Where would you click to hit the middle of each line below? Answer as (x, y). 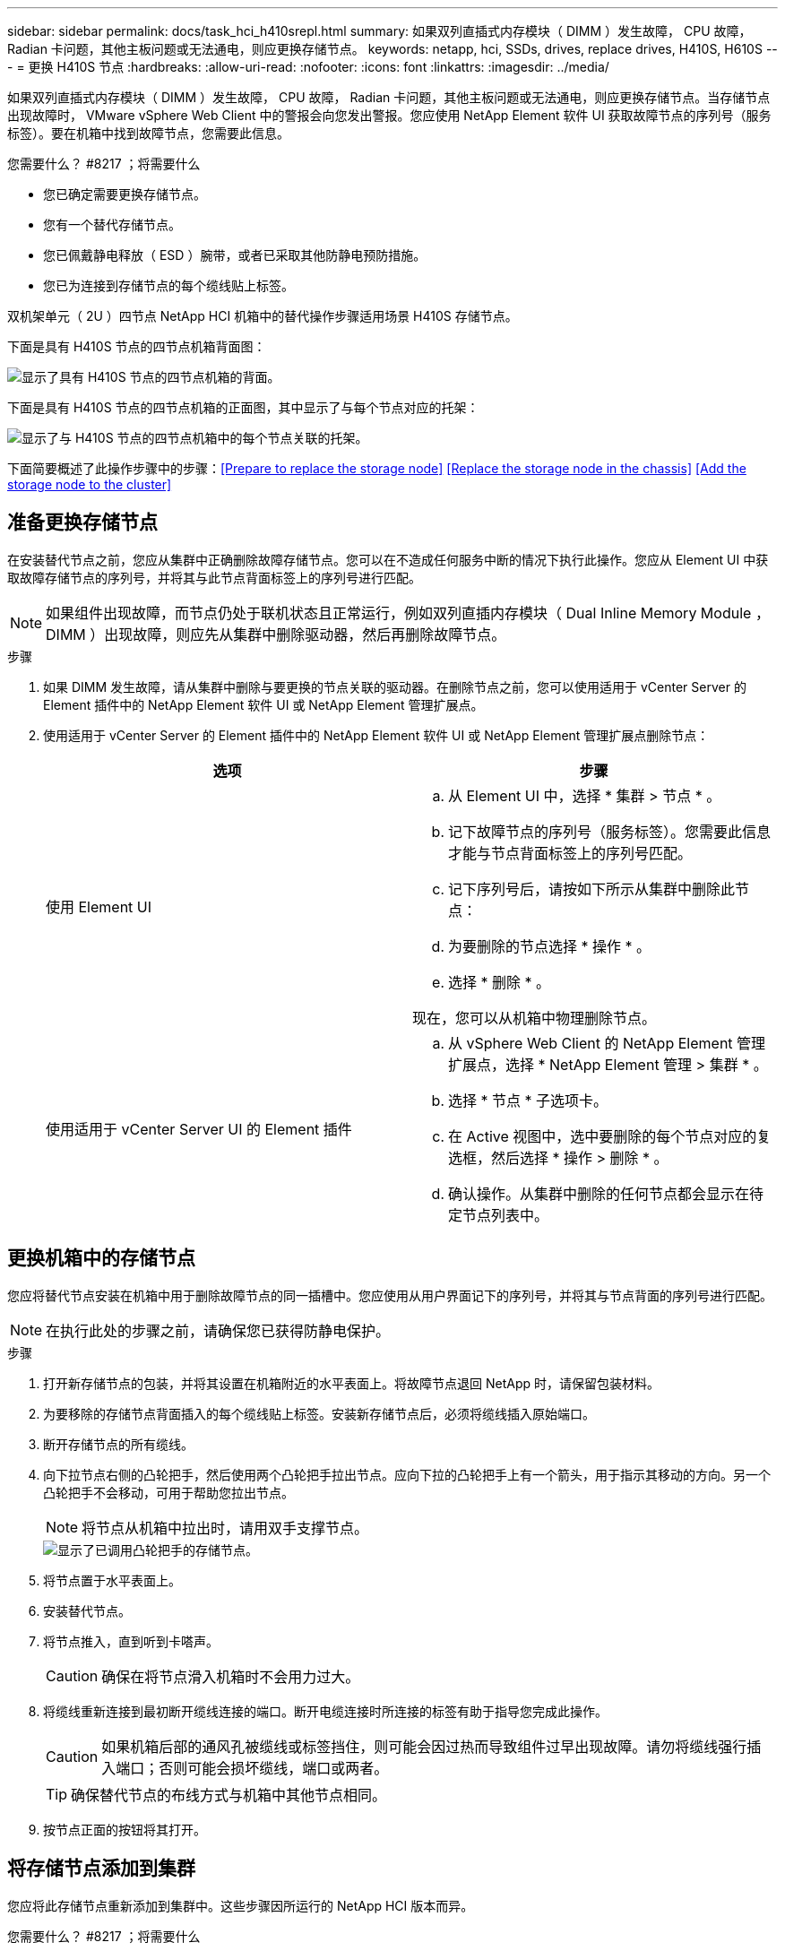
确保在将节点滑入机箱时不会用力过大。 (231, 1676)
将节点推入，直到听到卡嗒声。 (131, 1641)
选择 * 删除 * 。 (500, 982)
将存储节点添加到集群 (101, 1869)
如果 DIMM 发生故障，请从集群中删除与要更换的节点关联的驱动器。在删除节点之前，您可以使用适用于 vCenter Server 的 (395, 686)
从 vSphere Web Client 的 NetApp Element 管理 (607, 1043)
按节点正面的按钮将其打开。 (125, 1829)
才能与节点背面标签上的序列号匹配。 (570, 853)
